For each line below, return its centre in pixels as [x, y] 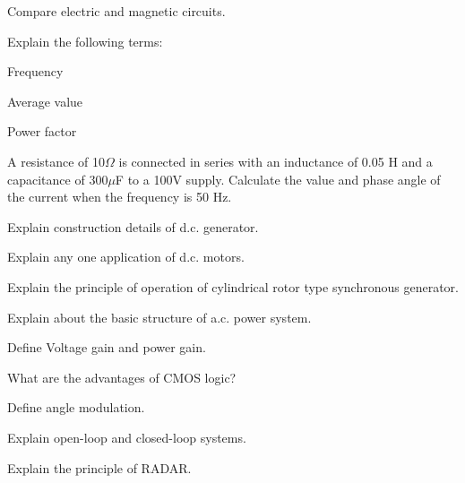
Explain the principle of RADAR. [99, 467]
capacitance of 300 [58, 179]
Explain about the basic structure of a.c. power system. [159, 317]
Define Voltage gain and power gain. [107, 347]
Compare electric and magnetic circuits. [116, 11]
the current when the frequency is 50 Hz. [120, 197]
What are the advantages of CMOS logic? [122, 377]
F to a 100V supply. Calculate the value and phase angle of [278, 179]
